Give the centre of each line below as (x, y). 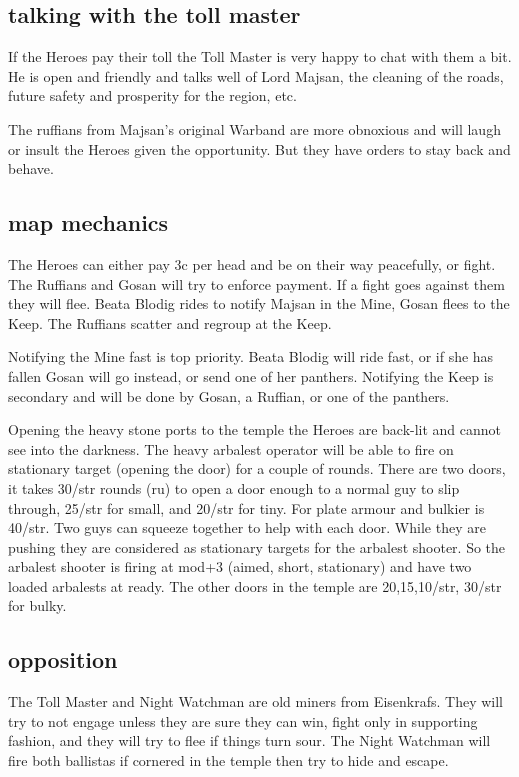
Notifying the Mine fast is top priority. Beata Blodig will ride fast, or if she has (251, 356)
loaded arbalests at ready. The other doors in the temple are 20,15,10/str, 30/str (255, 585)
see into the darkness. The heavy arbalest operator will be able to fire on (231, 448)
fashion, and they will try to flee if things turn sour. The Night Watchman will (249, 740)
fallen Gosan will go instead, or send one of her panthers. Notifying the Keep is (251, 375)
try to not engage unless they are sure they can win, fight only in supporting (243, 720)
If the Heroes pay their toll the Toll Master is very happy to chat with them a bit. (260, 56)
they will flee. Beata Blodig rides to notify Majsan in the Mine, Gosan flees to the (259, 303)
